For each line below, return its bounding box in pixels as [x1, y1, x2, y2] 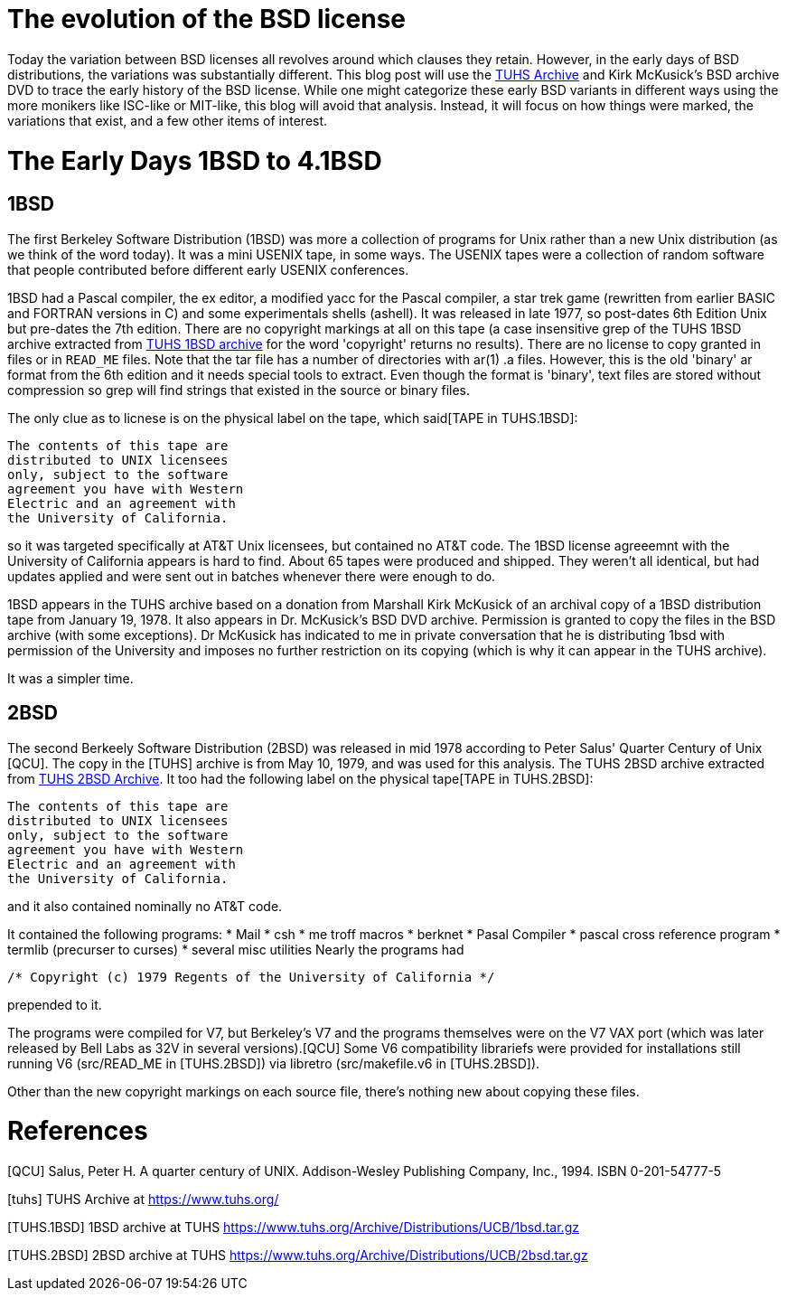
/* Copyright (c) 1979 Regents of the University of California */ [7, 969, 495, 984]
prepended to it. [7, 996, 102, 1012]
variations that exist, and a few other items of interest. [7, 112, 328, 128]
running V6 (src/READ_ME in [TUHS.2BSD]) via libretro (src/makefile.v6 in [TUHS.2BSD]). [7, 1055, 540, 1071]
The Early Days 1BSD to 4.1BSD [7, 145, 382, 176]
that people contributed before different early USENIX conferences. [7, 261, 409, 277]
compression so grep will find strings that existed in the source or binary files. [7, 381, 471, 398]
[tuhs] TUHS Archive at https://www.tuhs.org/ [7, 1191, 279, 1208]
